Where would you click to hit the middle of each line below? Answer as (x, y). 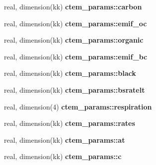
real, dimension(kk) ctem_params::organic (74, 40)
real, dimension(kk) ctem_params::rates (70, 123)
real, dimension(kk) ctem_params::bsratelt (75, 89)
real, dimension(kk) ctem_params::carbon (73, 6)
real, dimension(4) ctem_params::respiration (78, 106)
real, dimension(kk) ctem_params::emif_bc (76, 56)
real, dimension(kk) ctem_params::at (65, 139)
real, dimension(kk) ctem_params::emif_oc (76, 23)
